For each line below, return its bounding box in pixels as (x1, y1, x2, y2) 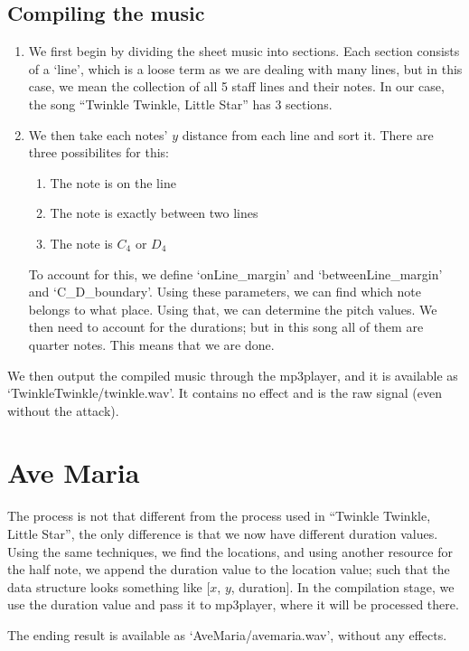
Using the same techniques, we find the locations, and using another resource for (7, 542, 453, 561)
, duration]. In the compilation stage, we (230, 577, 455, 596)
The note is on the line (50, 173, 176, 192)
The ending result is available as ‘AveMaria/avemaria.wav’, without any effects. (7, 625, 447, 644)
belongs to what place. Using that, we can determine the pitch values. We (28, 299, 437, 318)
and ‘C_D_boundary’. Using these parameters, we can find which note (28, 282, 421, 301)
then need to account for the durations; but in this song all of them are (28, 317, 424, 336)
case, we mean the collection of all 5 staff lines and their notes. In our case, (28, 77, 445, 96)
